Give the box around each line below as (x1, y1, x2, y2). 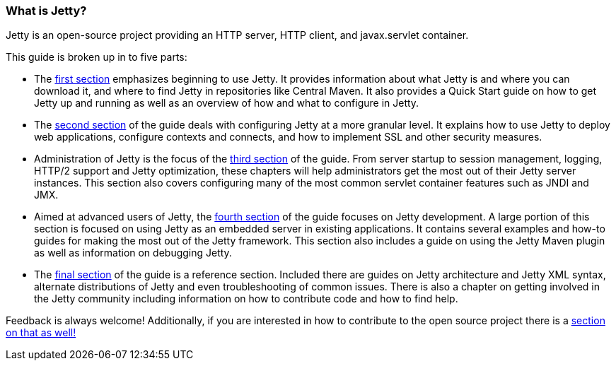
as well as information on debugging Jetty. (34, 247, 232, 259)
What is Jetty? (6, 4, 87, 18)
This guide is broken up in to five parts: (6, 51, 187, 64)
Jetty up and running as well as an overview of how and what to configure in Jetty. (34, 97, 419, 110)
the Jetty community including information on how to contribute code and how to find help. (34, 293, 458, 305)
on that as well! (6, 326, 76, 339)
